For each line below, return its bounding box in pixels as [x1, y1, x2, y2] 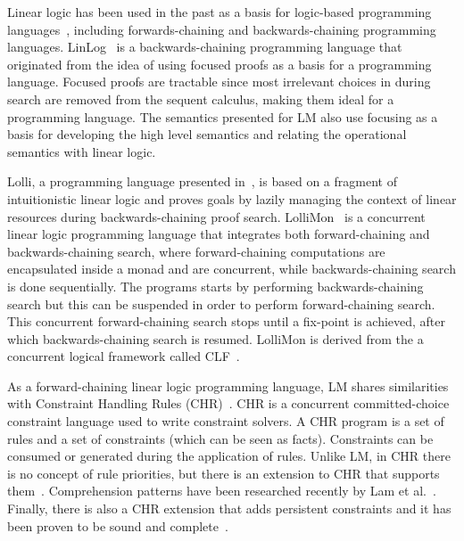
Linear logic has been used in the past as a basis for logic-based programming [7, 3, 432, 20]
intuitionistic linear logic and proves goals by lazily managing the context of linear [7, 189, 457, 208]
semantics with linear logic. [7, 142, 156, 160]
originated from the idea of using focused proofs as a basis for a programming [7, 54, 432, 73]
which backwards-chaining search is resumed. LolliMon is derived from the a [7, 329, 424, 348]
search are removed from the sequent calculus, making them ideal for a [7, 89, 394, 108]
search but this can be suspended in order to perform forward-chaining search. [7, 294, 435, 313]
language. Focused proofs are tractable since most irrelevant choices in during [7, 72, 431, 91]
